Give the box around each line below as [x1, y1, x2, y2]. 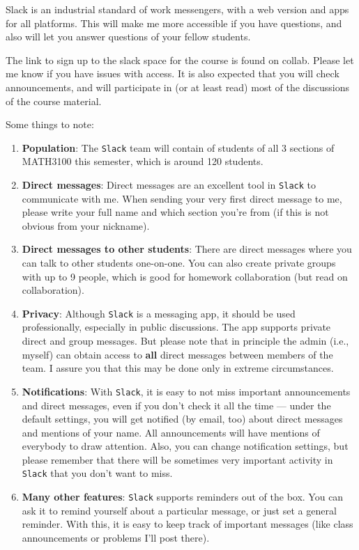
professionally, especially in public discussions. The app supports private [22, 320, 331, 334]
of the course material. [6, 93, 102, 108]
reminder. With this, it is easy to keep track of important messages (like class [22, 517, 353, 531]
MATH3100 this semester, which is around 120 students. [22, 154, 263, 168]
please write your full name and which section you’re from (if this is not [22, 205, 329, 219]
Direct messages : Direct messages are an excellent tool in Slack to [22, 178, 316, 191]
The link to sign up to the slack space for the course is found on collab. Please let [6, 52, 354, 67]
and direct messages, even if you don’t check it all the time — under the [22, 398, 331, 412]
